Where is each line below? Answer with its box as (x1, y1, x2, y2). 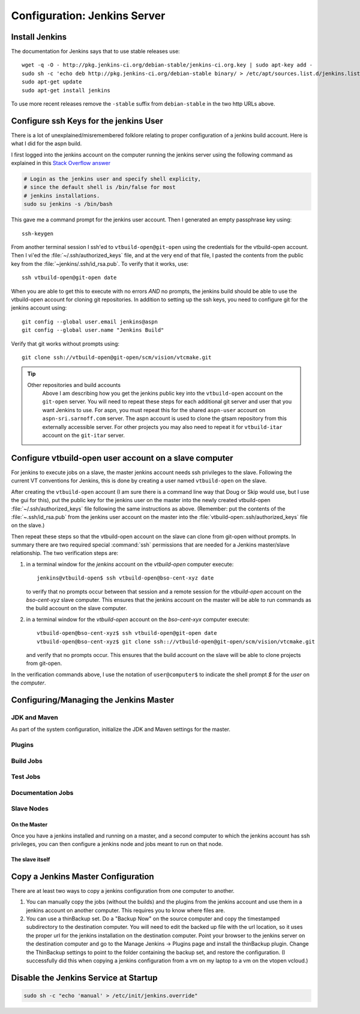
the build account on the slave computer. (26, 605, 127, 612)
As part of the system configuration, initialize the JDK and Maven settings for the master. (11, 726, 231, 733)
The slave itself (11, 856, 50, 863)
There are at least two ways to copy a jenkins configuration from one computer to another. (11, 887, 235, 894)
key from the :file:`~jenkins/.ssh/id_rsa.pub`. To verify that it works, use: (11, 260, 189, 267)
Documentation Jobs (11, 788, 74, 797)
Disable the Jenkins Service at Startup (11, 973, 158, 983)
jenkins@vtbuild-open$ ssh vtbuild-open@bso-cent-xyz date (37, 575, 214, 581)
